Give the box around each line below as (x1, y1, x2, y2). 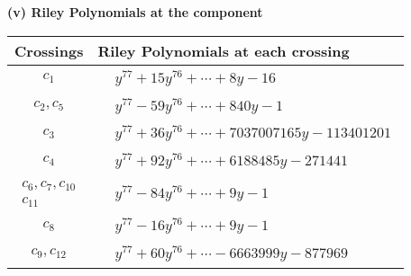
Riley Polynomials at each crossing (97, 40, 350, 61)
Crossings (14, 40, 84, 61)
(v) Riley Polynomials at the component (7, 3, 263, 21)
